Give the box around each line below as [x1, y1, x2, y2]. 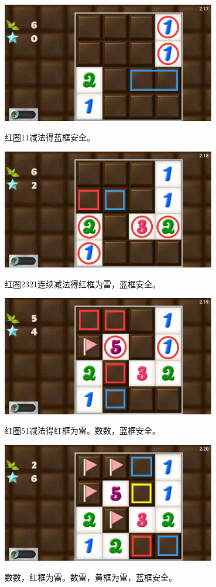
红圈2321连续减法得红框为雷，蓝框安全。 [5, 277, 160, 290]
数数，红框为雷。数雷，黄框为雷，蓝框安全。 [5, 571, 177, 583]
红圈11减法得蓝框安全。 [5, 131, 95, 143]
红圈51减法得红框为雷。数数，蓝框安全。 [5, 424, 160, 437]
